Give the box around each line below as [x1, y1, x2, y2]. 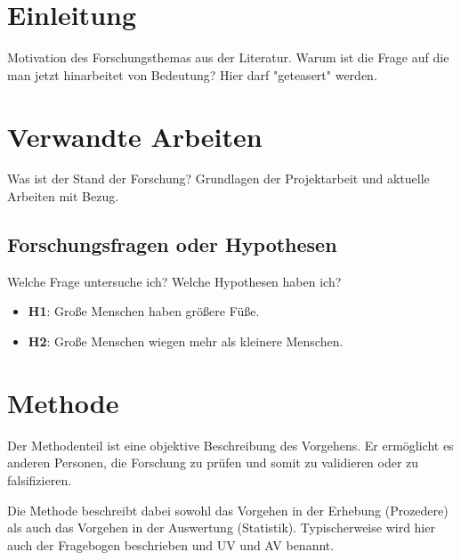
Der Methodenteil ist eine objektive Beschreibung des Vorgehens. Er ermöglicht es [7, 435, 454, 454]
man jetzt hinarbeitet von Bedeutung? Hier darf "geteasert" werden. [7, 65, 377, 84]
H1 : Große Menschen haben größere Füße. [28, 302, 260, 321]
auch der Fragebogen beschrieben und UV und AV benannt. [7, 535, 335, 554]
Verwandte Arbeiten [7, 118, 263, 154]
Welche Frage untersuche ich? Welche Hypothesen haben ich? [7, 272, 342, 290]
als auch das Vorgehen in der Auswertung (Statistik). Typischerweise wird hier [7, 518, 435, 537]
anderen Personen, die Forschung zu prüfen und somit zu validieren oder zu [7, 453, 419, 472]
